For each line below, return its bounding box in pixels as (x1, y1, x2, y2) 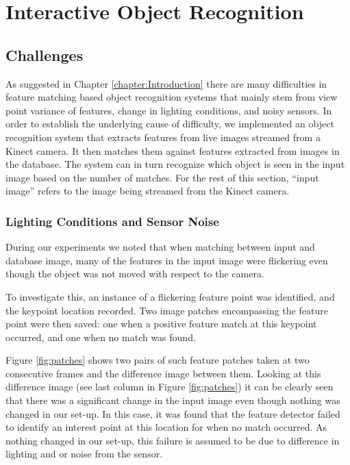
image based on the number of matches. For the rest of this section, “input (5, 170, 319, 184)
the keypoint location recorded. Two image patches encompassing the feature (5, 303, 328, 317)
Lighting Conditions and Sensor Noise (5, 212, 219, 229)
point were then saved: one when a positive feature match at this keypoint (5, 316, 317, 331)
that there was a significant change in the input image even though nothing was (5, 393, 340, 407)
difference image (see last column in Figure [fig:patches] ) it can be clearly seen (5, 379, 334, 394)
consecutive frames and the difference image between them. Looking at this (5, 366, 321, 380)
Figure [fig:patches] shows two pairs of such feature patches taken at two (5, 353, 310, 367)
